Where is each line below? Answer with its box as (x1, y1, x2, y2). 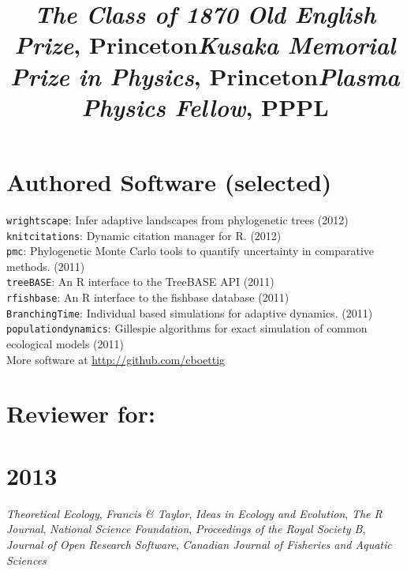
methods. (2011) (6, 257, 85, 274)
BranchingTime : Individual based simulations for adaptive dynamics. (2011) (6, 304, 373, 321)
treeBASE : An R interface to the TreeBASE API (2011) (6, 273, 274, 290)
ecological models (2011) (6, 336, 125, 352)
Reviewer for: (6, 397, 155, 430)
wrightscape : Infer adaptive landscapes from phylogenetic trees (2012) (6, 211, 349, 227)
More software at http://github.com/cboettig (6, 351, 226, 367)
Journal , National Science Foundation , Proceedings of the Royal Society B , (6, 520, 366, 537)
